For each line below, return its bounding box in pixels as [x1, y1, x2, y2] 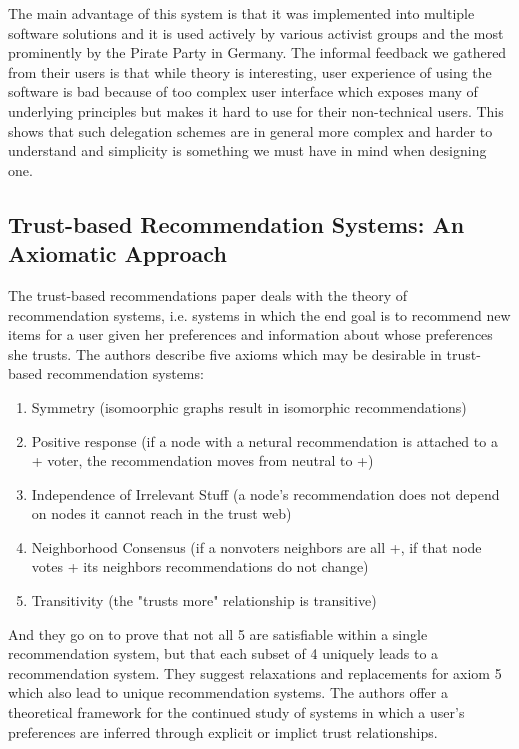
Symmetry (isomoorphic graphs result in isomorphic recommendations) [31, 396, 467, 417]
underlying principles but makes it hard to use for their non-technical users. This [8, 100, 504, 121]
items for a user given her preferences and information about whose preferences [8, 324, 493, 345]
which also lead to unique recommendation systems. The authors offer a [8, 682, 448, 703]
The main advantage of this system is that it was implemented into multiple [8, 3, 475, 23]
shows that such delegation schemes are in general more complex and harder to [8, 120, 493, 141]
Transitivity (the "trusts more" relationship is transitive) [31, 590, 377, 611]
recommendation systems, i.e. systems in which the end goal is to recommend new [8, 304, 511, 325]
